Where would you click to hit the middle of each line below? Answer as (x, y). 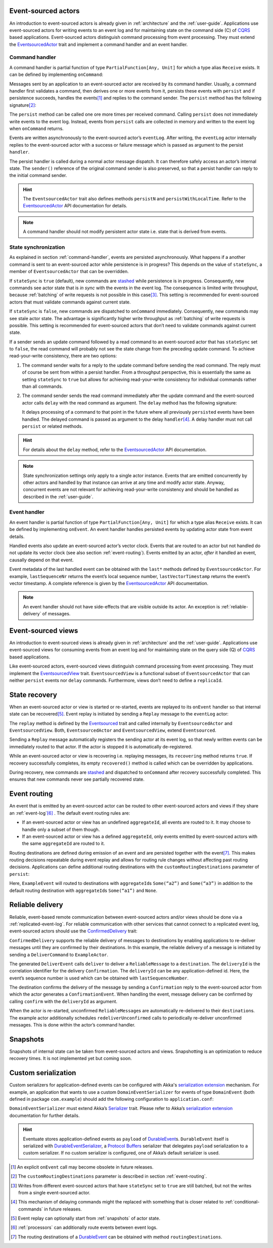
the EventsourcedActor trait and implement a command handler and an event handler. (99, 44)
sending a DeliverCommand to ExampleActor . (59, 954)
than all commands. (42, 386)
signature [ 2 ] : (23, 105)
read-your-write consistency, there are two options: (63, 356)
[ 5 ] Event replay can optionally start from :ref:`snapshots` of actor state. (85, 1218)
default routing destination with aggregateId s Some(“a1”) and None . (83, 890)
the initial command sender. (38, 175)
